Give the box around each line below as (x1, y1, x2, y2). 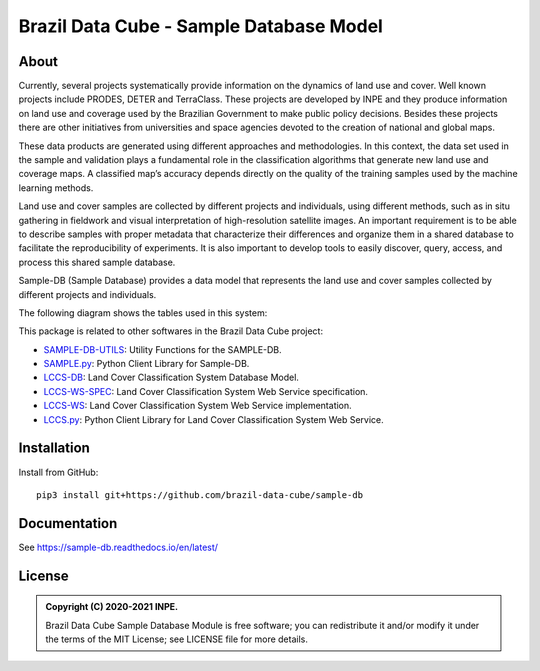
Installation (18, 440, 90, 457)
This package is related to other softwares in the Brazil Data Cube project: (18, 325, 324, 337)
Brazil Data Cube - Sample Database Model (18, 15, 384, 37)
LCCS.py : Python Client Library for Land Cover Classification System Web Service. (43, 413, 384, 425)
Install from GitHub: (18, 466, 99, 478)
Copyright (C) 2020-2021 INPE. (45, 601, 179, 613)
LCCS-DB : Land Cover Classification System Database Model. (43, 371, 300, 384)
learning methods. (18, 181, 94, 194)
